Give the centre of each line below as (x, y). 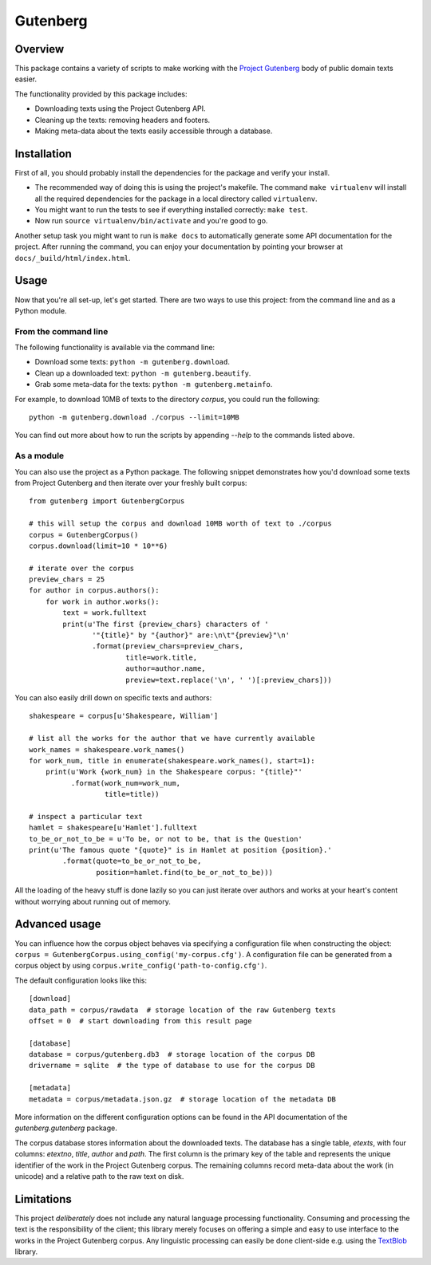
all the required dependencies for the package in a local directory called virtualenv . (176, 199)
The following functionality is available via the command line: (115, 348)
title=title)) (132, 794)
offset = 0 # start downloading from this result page (140, 1021)
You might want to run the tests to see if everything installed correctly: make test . (171, 210)
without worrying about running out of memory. (93, 901)
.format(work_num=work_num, (126, 783)
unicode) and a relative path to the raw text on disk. (99, 1176)
